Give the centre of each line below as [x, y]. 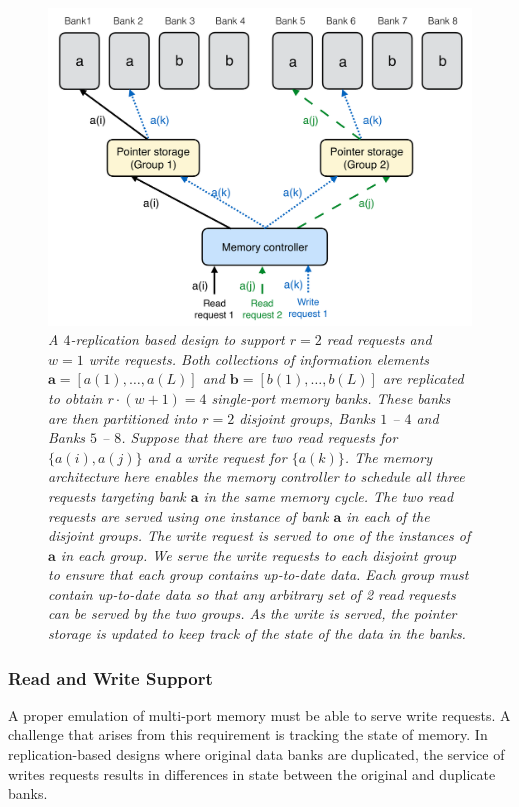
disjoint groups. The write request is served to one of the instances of [259, 535]
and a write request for [217, 456]
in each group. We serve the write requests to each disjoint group [258, 554]
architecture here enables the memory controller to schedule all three [256, 476]
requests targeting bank [117, 495]
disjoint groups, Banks [307, 417]
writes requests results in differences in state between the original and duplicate [252, 773]
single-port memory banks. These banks [331, 397]
